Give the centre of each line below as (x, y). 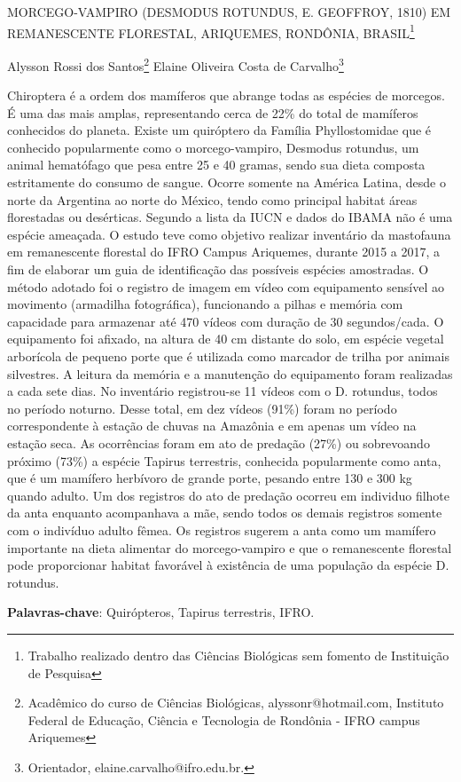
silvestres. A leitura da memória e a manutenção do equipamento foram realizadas (230, 373)
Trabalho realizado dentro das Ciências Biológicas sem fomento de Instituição (238, 655)
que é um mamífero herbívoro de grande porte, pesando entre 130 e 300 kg (210, 478)
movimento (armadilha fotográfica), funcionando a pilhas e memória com (205, 304)
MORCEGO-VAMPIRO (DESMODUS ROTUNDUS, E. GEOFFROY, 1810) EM (229, 12)
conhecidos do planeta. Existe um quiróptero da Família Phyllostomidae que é (219, 130)
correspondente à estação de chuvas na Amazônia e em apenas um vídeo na (212, 426)
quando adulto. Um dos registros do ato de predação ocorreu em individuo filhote (229, 495)
